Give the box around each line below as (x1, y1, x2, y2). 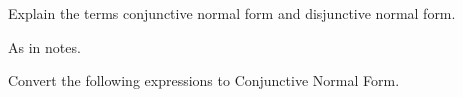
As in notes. (8, 36, 81, 57)
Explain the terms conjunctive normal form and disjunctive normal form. (8, 3, 456, 23)
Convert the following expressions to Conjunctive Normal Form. (8, 70, 400, 91)
